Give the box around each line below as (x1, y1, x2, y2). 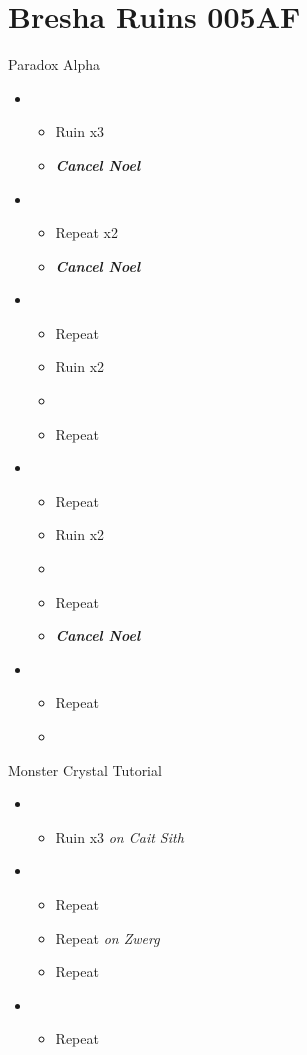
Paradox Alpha (8, 54, 101, 75)
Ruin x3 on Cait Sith (55, 826, 184, 847)
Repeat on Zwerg (55, 927, 160, 948)
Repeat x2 (55, 222, 119, 243)
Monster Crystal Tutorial (8, 759, 162, 780)
